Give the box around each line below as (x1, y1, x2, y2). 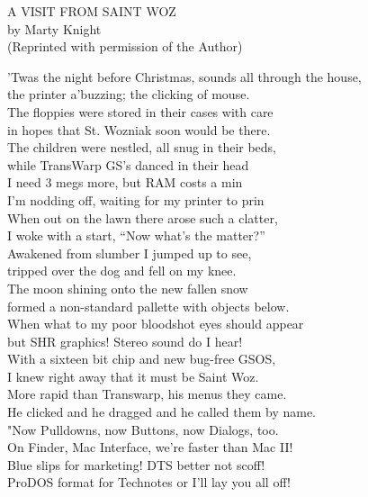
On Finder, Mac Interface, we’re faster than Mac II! (7, 438, 293, 456)
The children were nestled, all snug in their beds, (7, 138, 277, 157)
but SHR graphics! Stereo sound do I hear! (7, 331, 243, 350)
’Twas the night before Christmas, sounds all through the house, (7, 67, 362, 86)
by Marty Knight (7, 19, 102, 38)
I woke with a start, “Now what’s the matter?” (7, 226, 265, 245)
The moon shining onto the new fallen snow (7, 278, 248, 297)
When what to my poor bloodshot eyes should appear (7, 314, 304, 333)
